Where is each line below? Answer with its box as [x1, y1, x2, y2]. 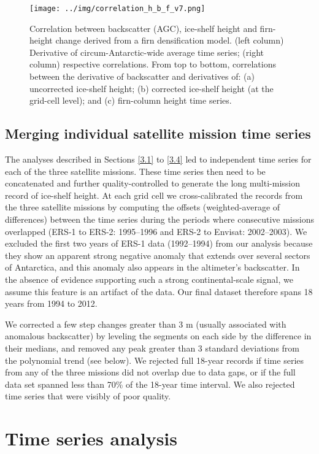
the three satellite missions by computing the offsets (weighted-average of [5, 201, 280, 214]
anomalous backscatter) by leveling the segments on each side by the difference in [5, 329, 312, 342]
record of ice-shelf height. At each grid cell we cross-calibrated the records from [5, 188, 303, 201]
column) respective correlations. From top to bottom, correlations [29, 58, 276, 71]
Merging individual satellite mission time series [5, 124, 311, 143]
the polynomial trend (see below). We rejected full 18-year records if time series [5, 353, 304, 366]
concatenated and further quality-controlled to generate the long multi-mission [5, 177, 300, 190]
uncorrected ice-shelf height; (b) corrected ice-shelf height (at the [29, 82, 274, 94]
